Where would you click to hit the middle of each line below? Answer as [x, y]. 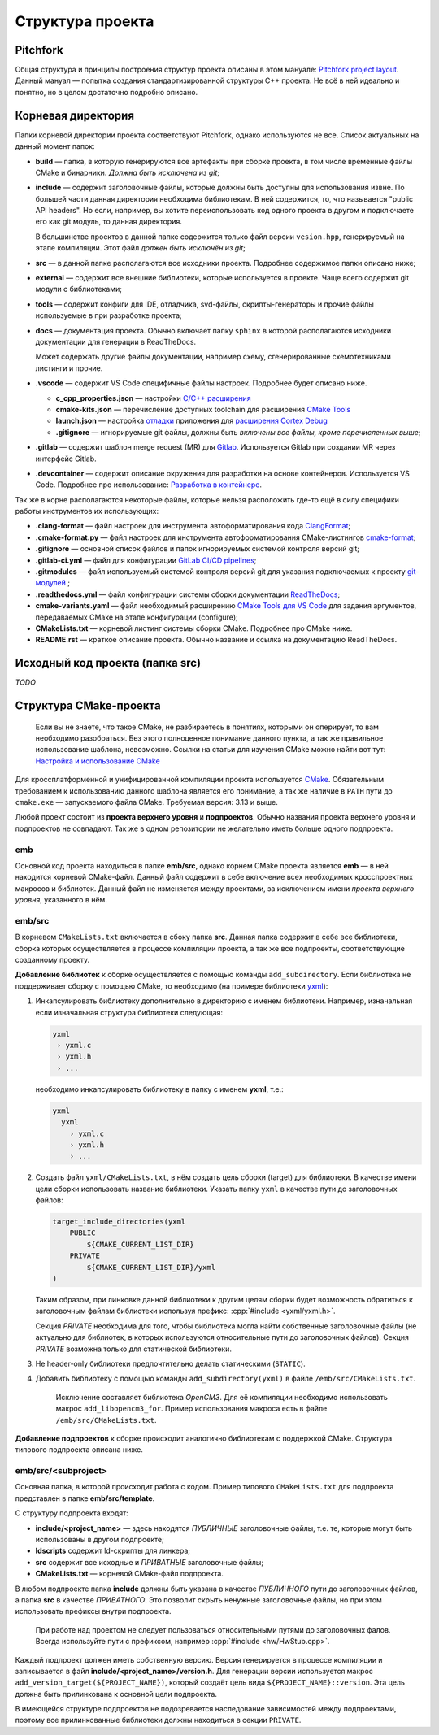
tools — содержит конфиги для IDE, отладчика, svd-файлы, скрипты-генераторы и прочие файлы [204, 304]
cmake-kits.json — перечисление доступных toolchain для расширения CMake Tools [203, 409]
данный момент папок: [55, 146]
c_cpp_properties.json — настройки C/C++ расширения [153, 398]
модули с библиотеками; [78, 289]
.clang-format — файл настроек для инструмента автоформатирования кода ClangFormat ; [193, 526]
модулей [51, 583]
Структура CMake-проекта [88, 706]
